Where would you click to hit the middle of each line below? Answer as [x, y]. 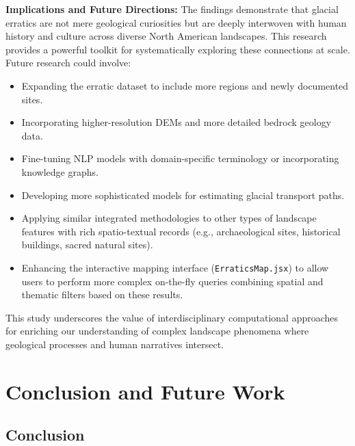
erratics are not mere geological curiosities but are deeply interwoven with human [176, 22]
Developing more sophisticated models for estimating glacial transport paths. [183, 195]
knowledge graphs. [60, 171]
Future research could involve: [68, 63]
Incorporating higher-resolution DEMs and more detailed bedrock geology [176, 122]
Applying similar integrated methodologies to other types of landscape [169, 218]
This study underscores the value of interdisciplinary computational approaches [172, 317]
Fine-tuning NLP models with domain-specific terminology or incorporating [180, 158]
